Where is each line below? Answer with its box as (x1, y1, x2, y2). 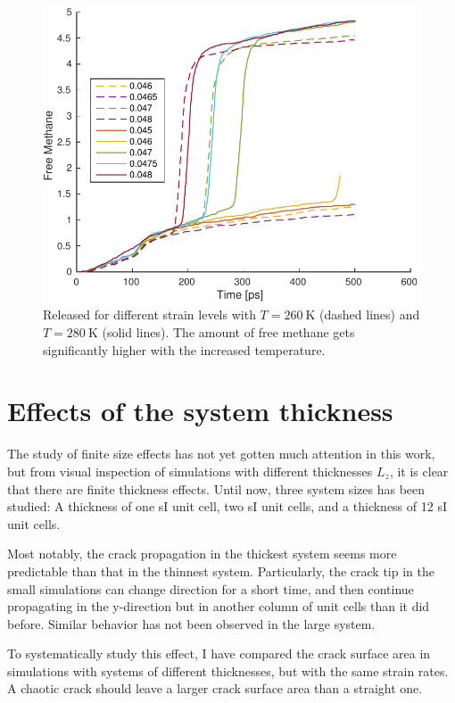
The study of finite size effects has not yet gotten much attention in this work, (7, 444, 435, 463)
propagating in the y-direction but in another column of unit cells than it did (7, 597, 430, 616)
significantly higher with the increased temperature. (43, 340, 326, 359)
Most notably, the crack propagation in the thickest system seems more (7, 544, 397, 563)
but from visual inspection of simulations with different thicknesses (7, 461, 373, 480)
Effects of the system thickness (7, 393, 393, 429)
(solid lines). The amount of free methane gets (102, 323, 355, 342)
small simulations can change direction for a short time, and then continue (7, 579, 414, 598)
